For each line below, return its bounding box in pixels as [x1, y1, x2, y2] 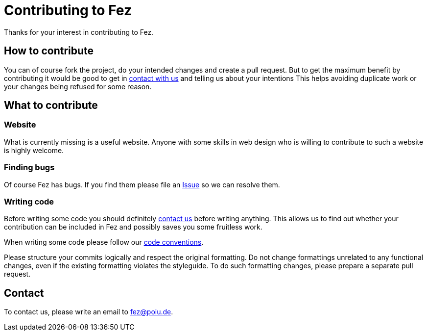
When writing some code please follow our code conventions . [4, 238, 204, 247]
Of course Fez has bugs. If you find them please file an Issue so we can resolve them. [4, 180, 280, 189]
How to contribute [4, 45, 94, 57]
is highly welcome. [4, 146, 64, 155]
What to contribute [4, 99, 98, 112]
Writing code [4, 196, 54, 206]
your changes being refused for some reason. [4, 82, 152, 91]
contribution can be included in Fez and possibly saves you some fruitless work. [4, 223, 262, 232]
